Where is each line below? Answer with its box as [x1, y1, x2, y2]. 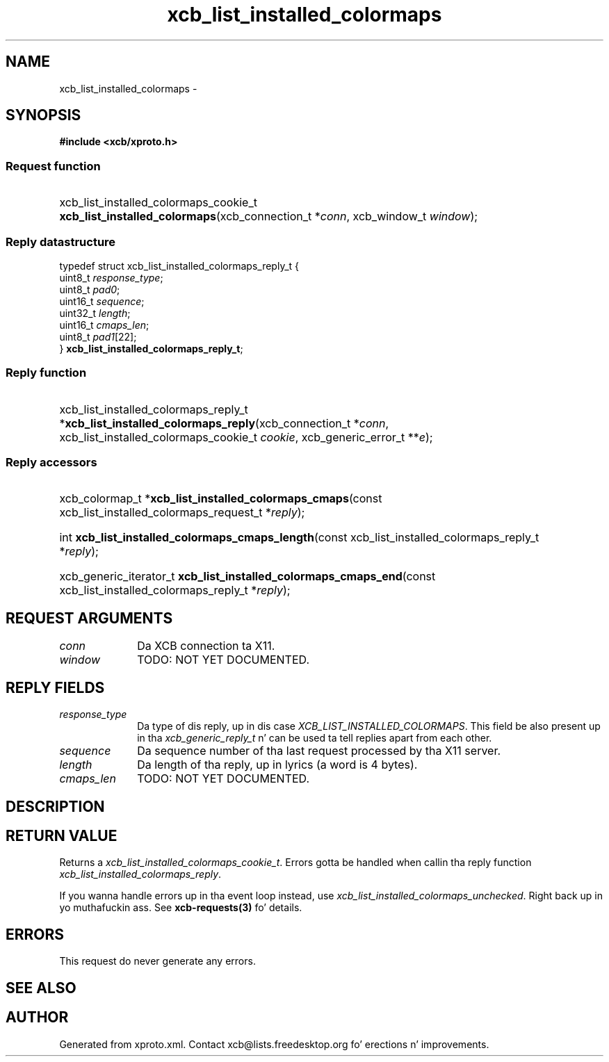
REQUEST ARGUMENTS [6, 609, 173, 627]
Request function [6, 158, 101, 173]
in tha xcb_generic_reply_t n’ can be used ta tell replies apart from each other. [137, 732, 492, 744]
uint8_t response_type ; [59, 271, 163, 284]
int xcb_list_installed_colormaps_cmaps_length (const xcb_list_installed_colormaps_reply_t [59, 530, 539, 545]
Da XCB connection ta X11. [137, 639, 275, 653]
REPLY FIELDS [6, 678, 105, 696]
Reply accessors [6, 455, 97, 470]
